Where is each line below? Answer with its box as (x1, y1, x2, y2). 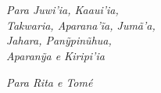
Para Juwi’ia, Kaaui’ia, (6, 2, 119, 18)
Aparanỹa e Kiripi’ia (6, 47, 105, 63)
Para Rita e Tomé (6, 73, 93, 90)
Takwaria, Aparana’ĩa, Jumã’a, (6, 16, 156, 33)
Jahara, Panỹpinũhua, (6, 32, 112, 48)
